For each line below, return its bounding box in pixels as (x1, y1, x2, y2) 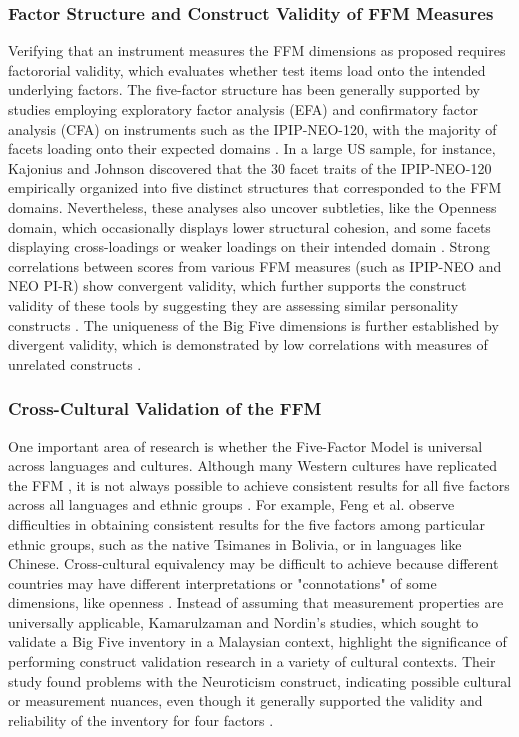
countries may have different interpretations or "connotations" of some (8, 572, 437, 593)
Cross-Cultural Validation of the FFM (8, 396, 322, 421)
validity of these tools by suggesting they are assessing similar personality (8, 294, 459, 315)
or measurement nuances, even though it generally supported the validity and (8, 690, 483, 711)
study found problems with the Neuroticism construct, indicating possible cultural (8, 670, 512, 691)
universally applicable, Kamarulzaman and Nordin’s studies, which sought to (8, 611, 479, 632)
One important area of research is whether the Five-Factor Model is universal (8, 435, 483, 456)
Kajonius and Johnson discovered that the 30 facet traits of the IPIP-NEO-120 (8, 157, 492, 178)
